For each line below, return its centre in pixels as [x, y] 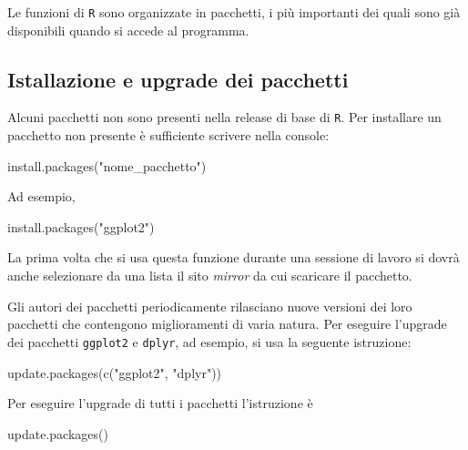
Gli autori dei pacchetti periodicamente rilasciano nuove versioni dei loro [210, 306]
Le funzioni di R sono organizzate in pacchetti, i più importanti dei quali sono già [234, 12]
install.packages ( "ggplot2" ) [81, 226]
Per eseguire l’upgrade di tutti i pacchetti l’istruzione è [160, 403]
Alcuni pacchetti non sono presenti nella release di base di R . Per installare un [224, 117]
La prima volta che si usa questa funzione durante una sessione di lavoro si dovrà [234, 257]
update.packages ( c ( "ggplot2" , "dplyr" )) [115, 372]
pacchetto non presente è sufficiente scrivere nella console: [168, 135]
